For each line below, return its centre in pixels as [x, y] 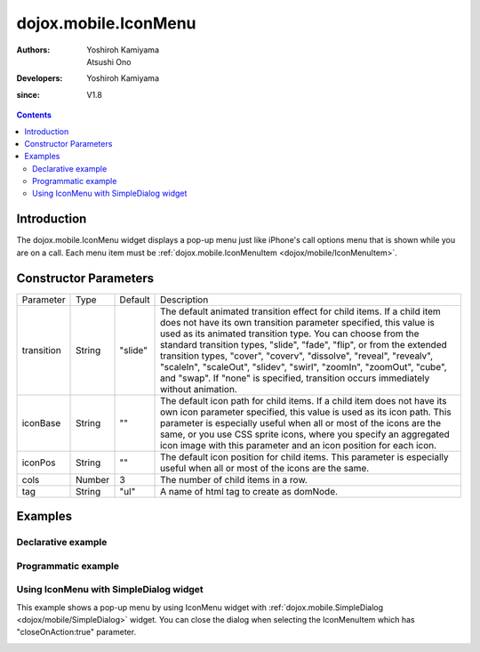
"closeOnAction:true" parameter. [76, 632]
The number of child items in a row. [234, 479]
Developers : [40, 78]
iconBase [41, 423]
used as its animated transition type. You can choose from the [290, 334]
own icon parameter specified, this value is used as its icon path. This [306, 412]
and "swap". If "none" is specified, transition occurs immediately [295, 378]
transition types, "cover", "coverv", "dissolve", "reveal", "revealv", [297, 356]
